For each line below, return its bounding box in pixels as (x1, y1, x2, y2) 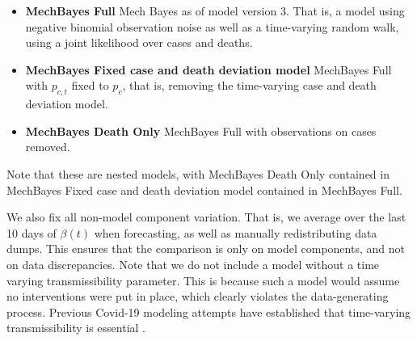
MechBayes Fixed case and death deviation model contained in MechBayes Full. (6, 181, 402, 198)
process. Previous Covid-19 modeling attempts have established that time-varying (6, 303, 411, 320)
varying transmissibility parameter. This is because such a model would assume (6, 272, 400, 288)
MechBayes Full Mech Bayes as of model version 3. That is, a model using (25, 2, 405, 19)
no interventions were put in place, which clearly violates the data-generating (6, 288, 389, 305)
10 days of (6, 224, 57, 241)
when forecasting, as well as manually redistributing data (94, 224, 377, 241)
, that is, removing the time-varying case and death (122, 77, 377, 94)
